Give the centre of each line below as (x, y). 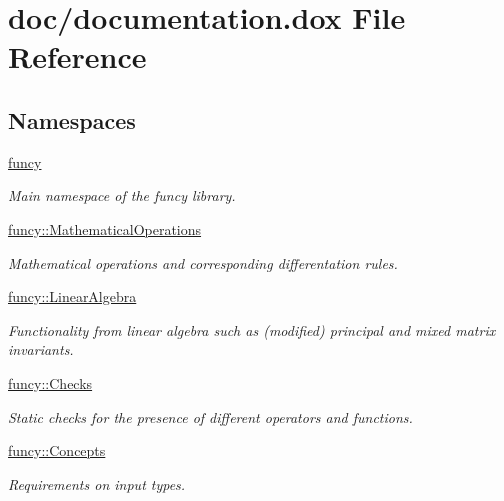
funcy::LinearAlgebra (72, 296)
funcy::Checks (50, 382)
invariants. (41, 349)
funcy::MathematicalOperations (105, 228)
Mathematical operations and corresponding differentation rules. (203, 262)
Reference (77, 56)
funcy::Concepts (57, 450)
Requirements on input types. (97, 483)
